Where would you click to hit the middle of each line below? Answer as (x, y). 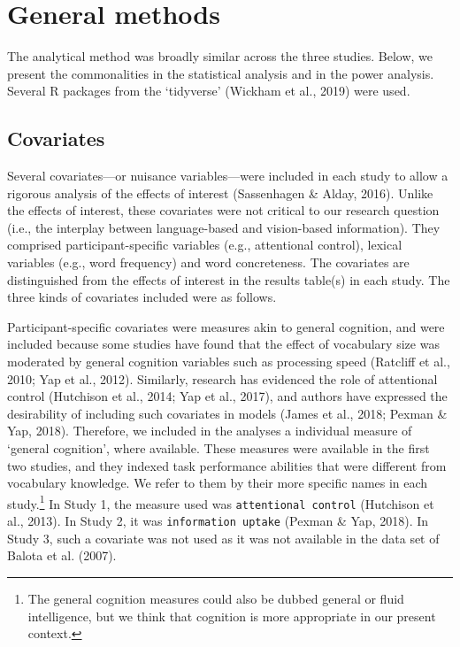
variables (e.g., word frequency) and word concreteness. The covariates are (208, 262)
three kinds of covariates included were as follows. (142, 297)
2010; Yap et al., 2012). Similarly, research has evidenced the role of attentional (222, 378)
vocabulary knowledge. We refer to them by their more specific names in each (218, 483)
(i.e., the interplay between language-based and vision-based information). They (224, 227)
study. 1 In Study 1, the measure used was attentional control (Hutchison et (221, 502)
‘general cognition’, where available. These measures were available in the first (218, 448)
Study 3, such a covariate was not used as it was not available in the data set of (223, 538)
